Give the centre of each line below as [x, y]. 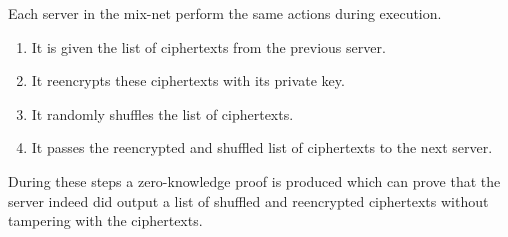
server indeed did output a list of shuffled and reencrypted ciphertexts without [248, 200]
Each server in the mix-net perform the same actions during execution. [225, 13]
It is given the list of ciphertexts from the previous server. [208, 46]
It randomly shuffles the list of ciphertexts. [162, 113]
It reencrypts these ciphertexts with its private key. [188, 80]
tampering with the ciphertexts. [105, 220]
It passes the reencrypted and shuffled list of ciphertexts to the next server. [262, 147]
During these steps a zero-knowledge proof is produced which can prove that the [254, 180]
